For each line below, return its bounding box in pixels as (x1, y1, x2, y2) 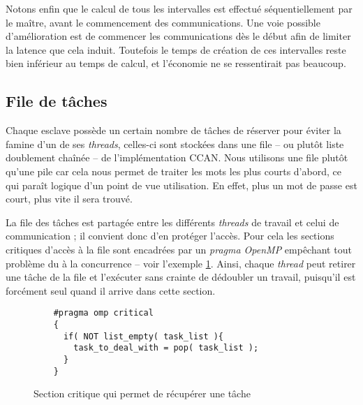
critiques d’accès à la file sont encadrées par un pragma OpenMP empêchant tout (6, 242, 352, 256)
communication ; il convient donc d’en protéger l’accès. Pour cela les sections (6, 228, 334, 243)
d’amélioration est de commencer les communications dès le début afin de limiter (6, 29, 351, 43)
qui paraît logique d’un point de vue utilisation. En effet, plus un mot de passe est (6, 177, 357, 192)
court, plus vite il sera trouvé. (6, 191, 133, 206)
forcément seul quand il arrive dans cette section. (6, 283, 216, 297)
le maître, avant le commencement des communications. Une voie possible (6, 15, 320, 29)
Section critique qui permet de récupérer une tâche (34, 386, 251, 401)
